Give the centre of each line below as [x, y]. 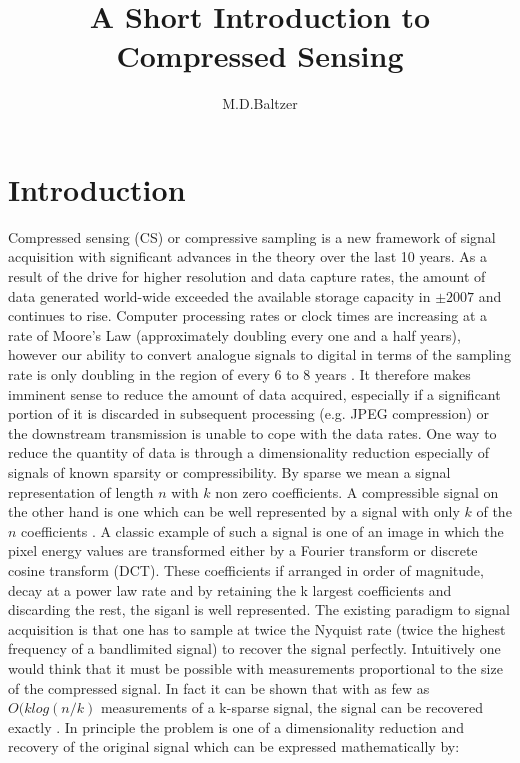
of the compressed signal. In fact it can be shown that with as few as [219, 687]
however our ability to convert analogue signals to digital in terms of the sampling [259, 354]
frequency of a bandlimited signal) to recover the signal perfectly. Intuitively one [254, 648]
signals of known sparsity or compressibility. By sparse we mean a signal [229, 471]
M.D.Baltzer [260, 103]
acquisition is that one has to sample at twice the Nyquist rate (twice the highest [257, 628]
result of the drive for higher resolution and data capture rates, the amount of [247, 276]
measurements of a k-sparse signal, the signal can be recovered [292, 707]
